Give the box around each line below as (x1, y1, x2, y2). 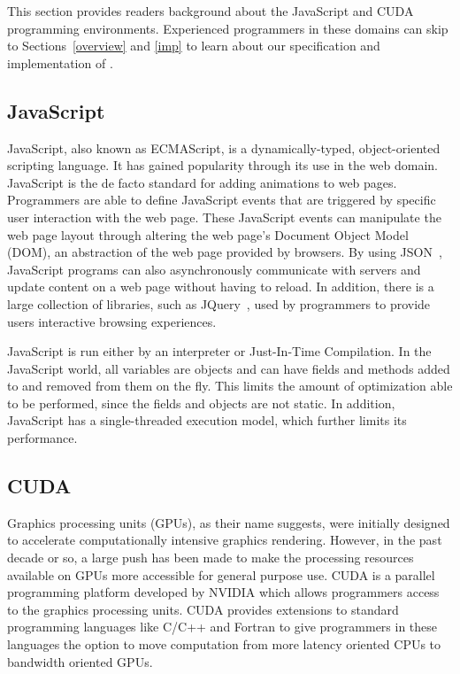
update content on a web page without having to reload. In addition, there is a (7, 277, 434, 296)
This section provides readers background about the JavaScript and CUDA (7, 2, 414, 19)
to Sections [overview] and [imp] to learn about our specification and (7, 36, 380, 55)
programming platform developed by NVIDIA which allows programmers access (7, 583, 440, 601)
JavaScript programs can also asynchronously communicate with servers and (7, 260, 421, 278)
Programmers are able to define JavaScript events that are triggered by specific (7, 190, 436, 209)
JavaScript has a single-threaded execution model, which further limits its (7, 411, 407, 430)
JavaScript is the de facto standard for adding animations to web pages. (7, 173, 397, 191)
